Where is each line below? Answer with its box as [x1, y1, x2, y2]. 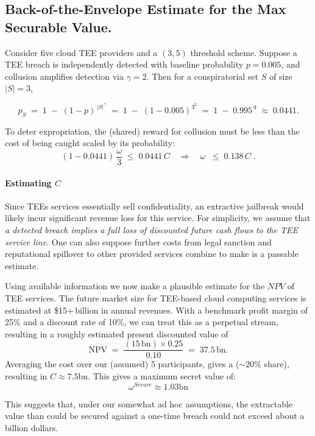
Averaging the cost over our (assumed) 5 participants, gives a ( [5, 357, 239, 370]
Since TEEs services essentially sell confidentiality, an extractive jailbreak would [5, 199, 304, 212]
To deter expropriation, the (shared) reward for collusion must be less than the [5, 124, 300, 137]
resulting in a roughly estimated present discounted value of [5, 327, 228, 340]
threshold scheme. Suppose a [190, 46, 297, 58]
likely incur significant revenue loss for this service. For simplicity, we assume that [5, 211, 311, 224]
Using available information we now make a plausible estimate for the [5, 280, 265, 292]
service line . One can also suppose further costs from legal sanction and [5, 235, 272, 248]
